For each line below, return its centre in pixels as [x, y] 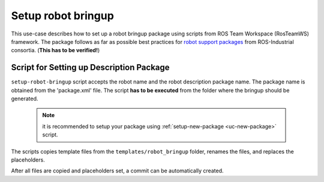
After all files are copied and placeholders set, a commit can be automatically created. [117, 171]
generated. [25, 99]
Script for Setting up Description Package [91, 68]
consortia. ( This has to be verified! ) [55, 50]
